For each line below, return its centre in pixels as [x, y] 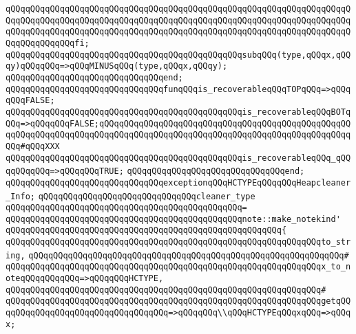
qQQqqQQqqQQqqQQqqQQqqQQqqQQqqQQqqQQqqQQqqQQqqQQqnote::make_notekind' [173, 219]
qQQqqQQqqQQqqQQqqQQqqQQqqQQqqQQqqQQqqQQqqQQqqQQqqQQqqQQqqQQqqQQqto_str [178, 242]
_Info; [20, 196]
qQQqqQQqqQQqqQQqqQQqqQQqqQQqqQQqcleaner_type [147, 196]
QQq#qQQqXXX [33, 146]
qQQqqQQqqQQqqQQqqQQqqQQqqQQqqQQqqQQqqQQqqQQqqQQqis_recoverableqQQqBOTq [178, 112]
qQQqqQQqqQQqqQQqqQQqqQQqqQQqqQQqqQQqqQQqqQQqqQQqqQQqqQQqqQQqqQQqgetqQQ [178, 301]
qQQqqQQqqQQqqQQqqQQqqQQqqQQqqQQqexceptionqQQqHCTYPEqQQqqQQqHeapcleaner [178, 182]
